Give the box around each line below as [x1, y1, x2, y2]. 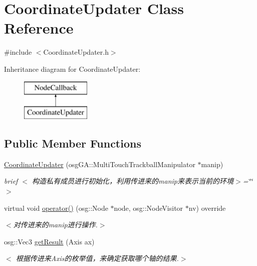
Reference [4, 18, 74, 38]
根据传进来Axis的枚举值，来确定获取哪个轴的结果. [16, 253, 179, 263]
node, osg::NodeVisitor [114, 202, 183, 213]
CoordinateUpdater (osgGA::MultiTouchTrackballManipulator [4, 159, 195, 169]
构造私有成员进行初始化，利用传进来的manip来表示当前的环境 [32, 176, 233, 186]
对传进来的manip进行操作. [13, 219, 98, 230]
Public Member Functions [4, 136, 141, 151]
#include [4, 47, 32, 57]
